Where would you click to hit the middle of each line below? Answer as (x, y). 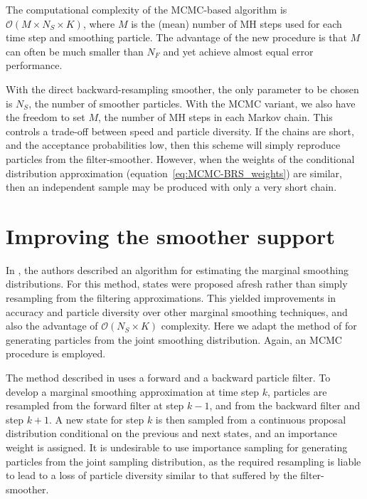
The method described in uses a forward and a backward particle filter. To (168, 377)
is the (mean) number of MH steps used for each (236, 23)
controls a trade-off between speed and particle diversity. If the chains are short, (180, 131)
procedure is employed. (56, 353)
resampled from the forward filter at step (95, 405)
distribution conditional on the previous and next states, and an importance (171, 433)
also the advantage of (52, 326)
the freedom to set (46, 117)
